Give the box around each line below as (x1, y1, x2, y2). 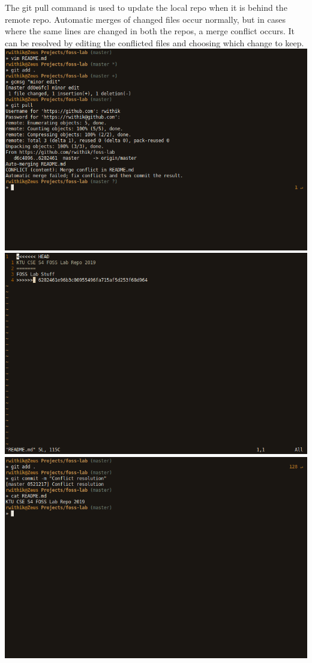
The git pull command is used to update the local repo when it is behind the (5, 1, 287, 13)
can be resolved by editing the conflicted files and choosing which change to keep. (5, 36, 304, 49)
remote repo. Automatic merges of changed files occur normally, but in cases (5, 13, 286, 25)
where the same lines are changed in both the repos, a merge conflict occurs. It (5, 25, 295, 37)
